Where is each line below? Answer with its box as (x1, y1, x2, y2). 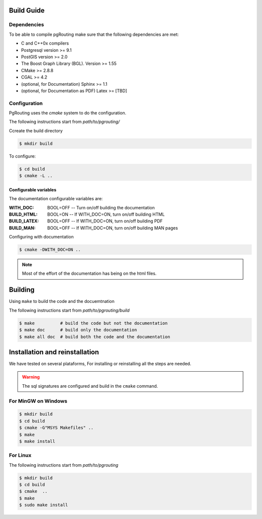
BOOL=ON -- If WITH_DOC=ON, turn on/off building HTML (47, 211, 165, 217)
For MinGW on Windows (9, 397, 67, 404)
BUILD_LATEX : (9, 218, 39, 224)
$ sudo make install (19, 502, 68, 508)
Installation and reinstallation (9, 348, 99, 356)
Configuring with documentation (9, 234, 74, 240)
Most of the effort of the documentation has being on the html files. (22, 270, 157, 276)
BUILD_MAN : (9, 225, 36, 231)
